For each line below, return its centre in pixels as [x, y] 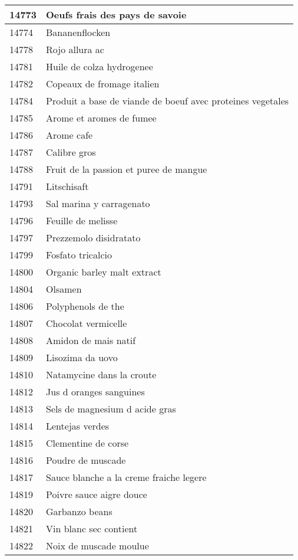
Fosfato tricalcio [79, 255]
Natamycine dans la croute [101, 374]
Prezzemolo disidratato [93, 238]
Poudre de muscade [86, 460]
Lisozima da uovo [82, 357]
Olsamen [64, 289]
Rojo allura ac [75, 49]
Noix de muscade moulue [97, 546]
